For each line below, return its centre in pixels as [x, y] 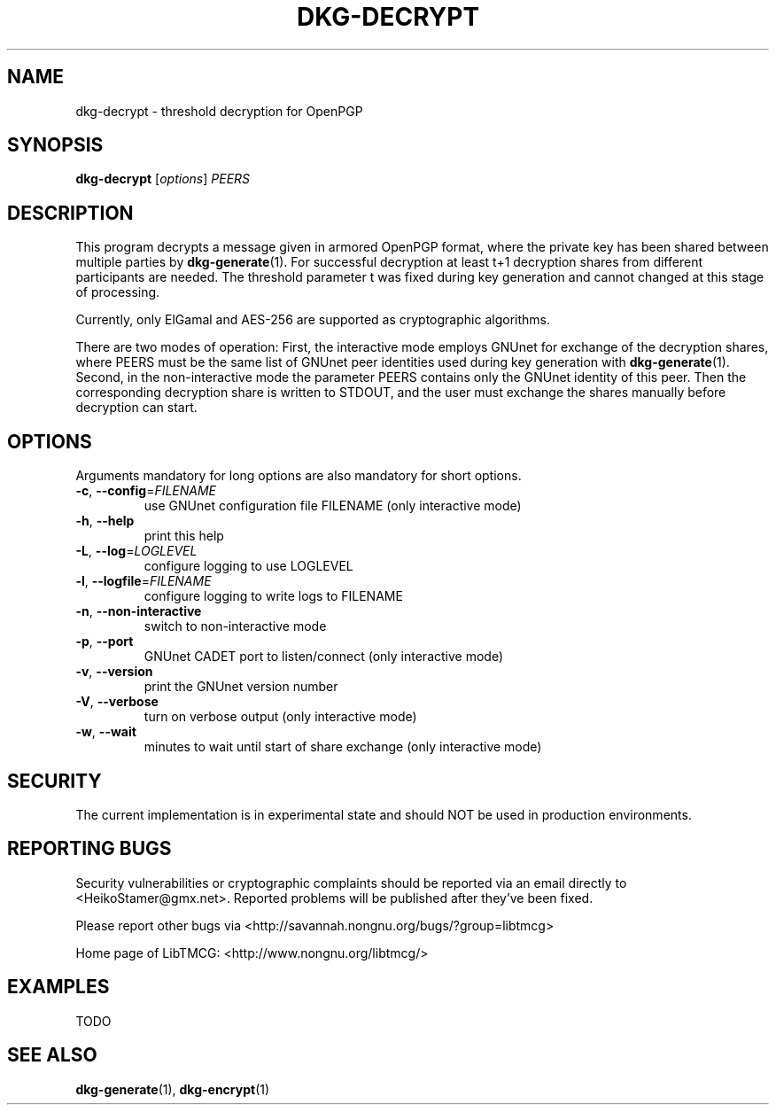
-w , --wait [106, 732]
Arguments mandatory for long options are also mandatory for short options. [299, 476]
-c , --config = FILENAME [146, 491]
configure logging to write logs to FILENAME [273, 596]
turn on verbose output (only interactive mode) [280, 717]
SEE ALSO [52, 1055]
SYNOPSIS [55, 145]
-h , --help [105, 521]
